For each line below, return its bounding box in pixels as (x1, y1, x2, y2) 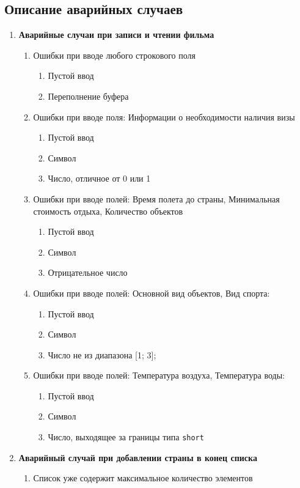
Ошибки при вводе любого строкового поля (33, 48, 196, 61)
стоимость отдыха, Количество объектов (33, 204, 183, 217)
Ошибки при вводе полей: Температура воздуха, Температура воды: (33, 369, 285, 382)
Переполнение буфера (48, 89, 129, 102)
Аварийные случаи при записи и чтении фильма (18, 28, 214, 41)
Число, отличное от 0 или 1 (48, 172, 151, 185)
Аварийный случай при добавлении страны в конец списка (18, 451, 257, 464)
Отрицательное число (48, 266, 128, 279)
